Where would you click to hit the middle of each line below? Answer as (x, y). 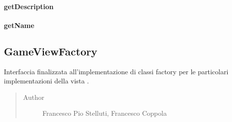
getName (19, 25)
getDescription (29, 6)
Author (34, 97)
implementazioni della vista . (46, 81)
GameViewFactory (51, 51)
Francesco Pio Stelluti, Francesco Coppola (104, 113)
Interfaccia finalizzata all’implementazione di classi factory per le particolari (116, 71)
